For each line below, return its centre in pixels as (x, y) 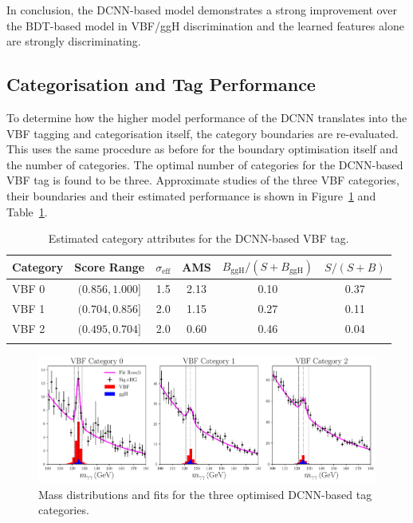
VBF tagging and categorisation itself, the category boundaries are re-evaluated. (203, 133)
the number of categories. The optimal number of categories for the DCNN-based (205, 164)
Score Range (110, 266)
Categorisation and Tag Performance (161, 84)
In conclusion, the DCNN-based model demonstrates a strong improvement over (202, 10)
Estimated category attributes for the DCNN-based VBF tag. (199, 238)
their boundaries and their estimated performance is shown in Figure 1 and (191, 195)
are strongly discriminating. (74, 41)
